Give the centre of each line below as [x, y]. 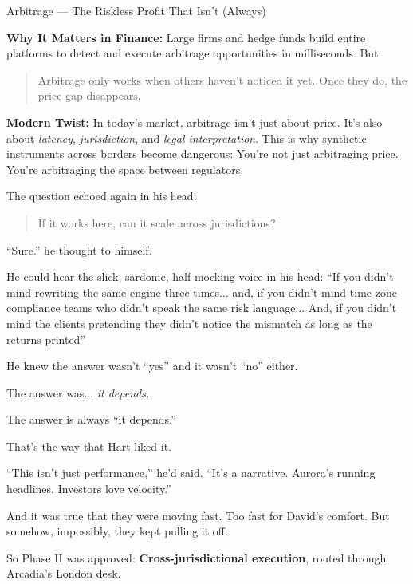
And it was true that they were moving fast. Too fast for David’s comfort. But [198, 515]
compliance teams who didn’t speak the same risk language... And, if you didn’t [202, 308]
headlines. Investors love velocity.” [89, 489]
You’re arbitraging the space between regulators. [125, 169]
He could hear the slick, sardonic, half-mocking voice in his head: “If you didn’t [200, 276]
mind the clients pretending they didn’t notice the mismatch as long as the [189, 323]
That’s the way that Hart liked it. [89, 446]
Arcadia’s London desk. [64, 573]
